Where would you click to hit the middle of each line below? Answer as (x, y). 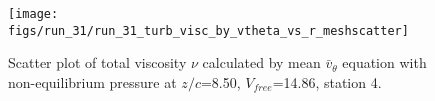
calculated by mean (261, 62)
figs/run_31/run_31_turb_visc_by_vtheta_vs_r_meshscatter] (208, 30)
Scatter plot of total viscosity (97, 62)
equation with (384, 62)
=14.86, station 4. (327, 81)
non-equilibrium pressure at (92, 81)
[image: (33, 14)
